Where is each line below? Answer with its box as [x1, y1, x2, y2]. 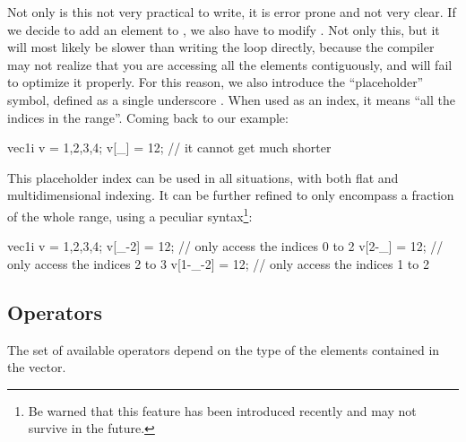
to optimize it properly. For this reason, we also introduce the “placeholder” [7, 73, 424, 91]
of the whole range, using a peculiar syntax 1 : [7, 204, 253, 225]
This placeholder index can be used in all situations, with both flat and [7, 168, 399, 186]
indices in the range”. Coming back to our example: [7, 108, 289, 126]
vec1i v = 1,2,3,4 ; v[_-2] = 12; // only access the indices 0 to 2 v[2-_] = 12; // [7, 237, 444, 256]
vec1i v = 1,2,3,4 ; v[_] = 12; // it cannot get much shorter [7, 138, 332, 157]
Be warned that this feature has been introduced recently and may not [28, 401, 417, 420]
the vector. [7, 358, 66, 377]
